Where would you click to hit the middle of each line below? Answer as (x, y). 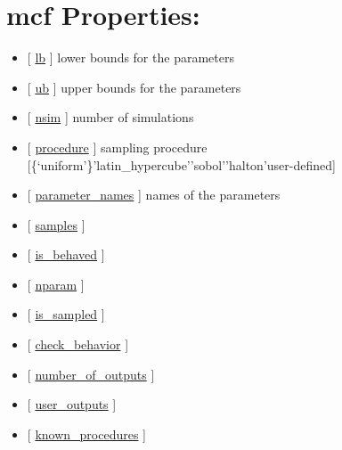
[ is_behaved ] (66, 254)
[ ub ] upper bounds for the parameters (134, 87)
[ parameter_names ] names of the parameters (154, 195)
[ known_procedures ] (87, 434)
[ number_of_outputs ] (91, 374)
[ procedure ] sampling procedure (117, 147)
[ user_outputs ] (72, 404)
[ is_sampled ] (66, 314)
